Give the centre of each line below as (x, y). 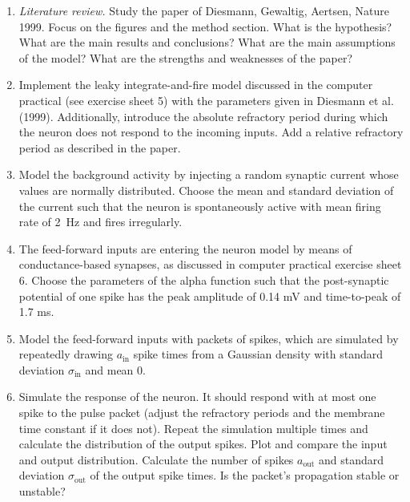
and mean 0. (115, 369)
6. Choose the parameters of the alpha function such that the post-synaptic (204, 279)
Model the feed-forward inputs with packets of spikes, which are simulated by (209, 338)
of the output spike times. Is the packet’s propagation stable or (245, 475)
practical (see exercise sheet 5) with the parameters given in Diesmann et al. (206, 100)
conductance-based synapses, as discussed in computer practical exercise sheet (210, 264)
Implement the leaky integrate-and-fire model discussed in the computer (196, 85)
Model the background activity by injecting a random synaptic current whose (209, 174)
